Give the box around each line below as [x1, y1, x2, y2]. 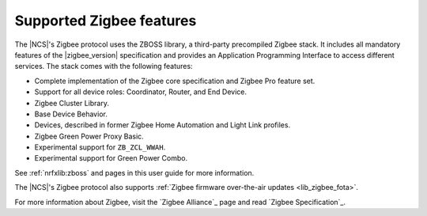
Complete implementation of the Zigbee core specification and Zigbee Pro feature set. [34, 76, 316, 85]
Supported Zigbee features [14, 12, 197, 29]
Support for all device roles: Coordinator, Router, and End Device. [34, 87, 248, 97]
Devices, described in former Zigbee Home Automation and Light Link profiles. [34, 120, 291, 130]
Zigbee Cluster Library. [34, 98, 110, 108]
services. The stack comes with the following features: [14, 62, 193, 71]
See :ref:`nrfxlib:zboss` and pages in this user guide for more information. [14, 168, 255, 177]
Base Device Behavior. [34, 109, 108, 119]
